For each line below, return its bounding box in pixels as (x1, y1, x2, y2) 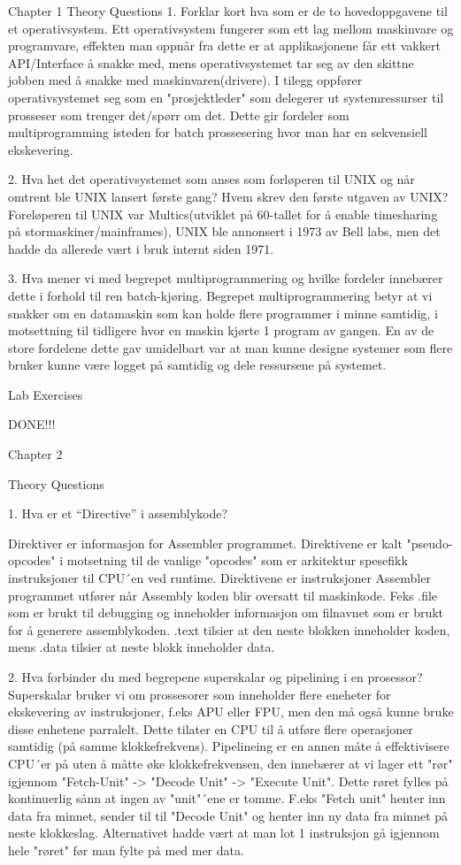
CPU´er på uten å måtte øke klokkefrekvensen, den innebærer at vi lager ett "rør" (8, 754, 453, 772)
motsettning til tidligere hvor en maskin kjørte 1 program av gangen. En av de (8, 321, 434, 340)
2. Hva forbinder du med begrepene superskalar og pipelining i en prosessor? (8, 668, 423, 685)
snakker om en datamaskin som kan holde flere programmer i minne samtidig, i (8, 303, 438, 322)
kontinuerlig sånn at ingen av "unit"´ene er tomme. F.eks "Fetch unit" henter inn (8, 789, 446, 808)
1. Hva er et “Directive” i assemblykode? (8, 504, 228, 523)
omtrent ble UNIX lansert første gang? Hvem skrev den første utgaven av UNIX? (8, 187, 449, 205)
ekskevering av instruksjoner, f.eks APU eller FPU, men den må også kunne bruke (8, 702, 454, 721)
